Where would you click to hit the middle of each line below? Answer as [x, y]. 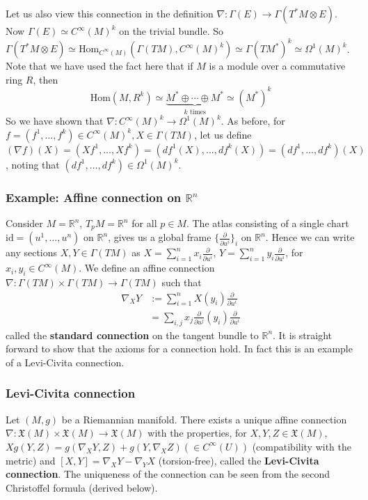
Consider [24, 223]
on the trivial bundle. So [171, 31]
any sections [32, 252]
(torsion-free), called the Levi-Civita [239, 460]
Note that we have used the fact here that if [99, 66]
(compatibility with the [302, 446]
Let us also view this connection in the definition [110, 13]
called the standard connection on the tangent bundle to [132, 335]
